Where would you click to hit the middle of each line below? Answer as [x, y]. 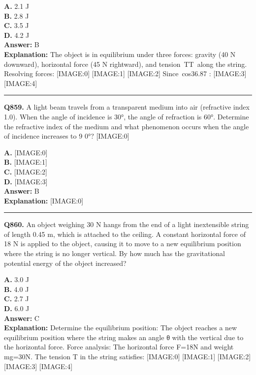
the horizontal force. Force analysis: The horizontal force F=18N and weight [119, 347]
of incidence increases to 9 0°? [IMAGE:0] [67, 136]
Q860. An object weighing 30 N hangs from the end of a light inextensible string [127, 224]
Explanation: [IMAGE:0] [44, 200]
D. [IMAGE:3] [26, 181]
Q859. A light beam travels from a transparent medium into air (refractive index [127, 107]
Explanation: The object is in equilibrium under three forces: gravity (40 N [120, 54]
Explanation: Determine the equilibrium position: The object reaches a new [121, 328]
